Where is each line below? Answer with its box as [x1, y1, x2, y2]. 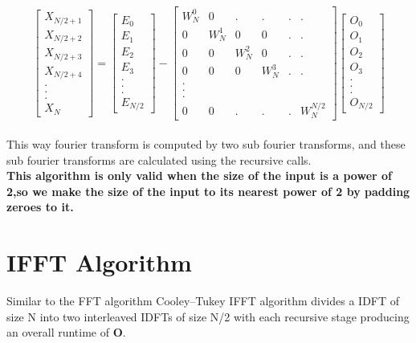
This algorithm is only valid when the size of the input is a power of [6, 167, 392, 184]
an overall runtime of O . [6, 324, 126, 341]
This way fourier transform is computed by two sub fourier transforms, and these [6, 135, 406, 152]
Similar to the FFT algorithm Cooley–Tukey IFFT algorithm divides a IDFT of [6, 292, 400, 308]
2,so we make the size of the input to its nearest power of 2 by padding [6, 182, 410, 199]
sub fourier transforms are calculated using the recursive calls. [6, 151, 312, 168]
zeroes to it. [6, 198, 74, 215]
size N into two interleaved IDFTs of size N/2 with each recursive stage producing [6, 308, 410, 325]
